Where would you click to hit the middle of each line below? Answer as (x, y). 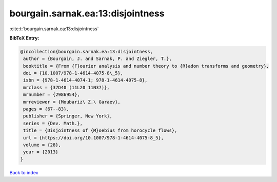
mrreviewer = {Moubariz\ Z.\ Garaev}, (72, 102)
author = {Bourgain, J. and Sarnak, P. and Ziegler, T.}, (97, 59)
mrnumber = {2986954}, (52, 95)
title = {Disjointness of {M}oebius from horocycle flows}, (100, 130)
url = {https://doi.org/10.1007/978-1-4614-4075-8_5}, (94, 138)
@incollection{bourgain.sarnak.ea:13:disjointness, (87, 52)
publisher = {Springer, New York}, (68, 116)
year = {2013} (41, 152)
